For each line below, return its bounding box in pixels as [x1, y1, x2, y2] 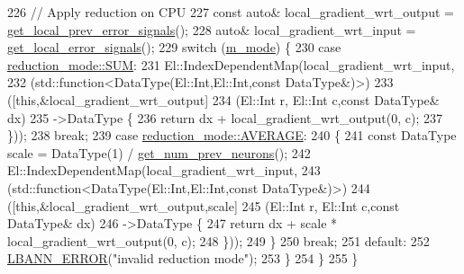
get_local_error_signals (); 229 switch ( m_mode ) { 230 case [7, 38, 341, 57]
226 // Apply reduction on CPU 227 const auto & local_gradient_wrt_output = [7, 3, 454, 21]
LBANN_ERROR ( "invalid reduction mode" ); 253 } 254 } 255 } [7, 249, 359, 268]
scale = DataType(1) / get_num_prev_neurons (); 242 [7, 143, 311, 162]
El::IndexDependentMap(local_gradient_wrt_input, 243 [7, 161, 321, 180]
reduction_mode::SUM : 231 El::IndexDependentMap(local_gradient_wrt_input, [7, 55, 455, 74]
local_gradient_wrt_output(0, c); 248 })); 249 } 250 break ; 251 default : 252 [7, 231, 430, 250]
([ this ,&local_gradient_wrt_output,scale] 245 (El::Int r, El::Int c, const [7, 196, 400, 215]
